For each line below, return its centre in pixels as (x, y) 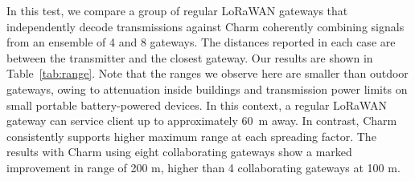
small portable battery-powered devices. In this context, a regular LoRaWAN (197, 105)
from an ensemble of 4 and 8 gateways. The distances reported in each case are (201, 42)
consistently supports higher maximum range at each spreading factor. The (191, 136)
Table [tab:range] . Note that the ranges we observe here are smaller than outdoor (207, 73)
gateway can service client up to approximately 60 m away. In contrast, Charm (202, 121)
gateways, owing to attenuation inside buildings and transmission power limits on (207, 88)
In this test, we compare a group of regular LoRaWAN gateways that (177, 10)
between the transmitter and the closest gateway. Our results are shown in (190, 57)
